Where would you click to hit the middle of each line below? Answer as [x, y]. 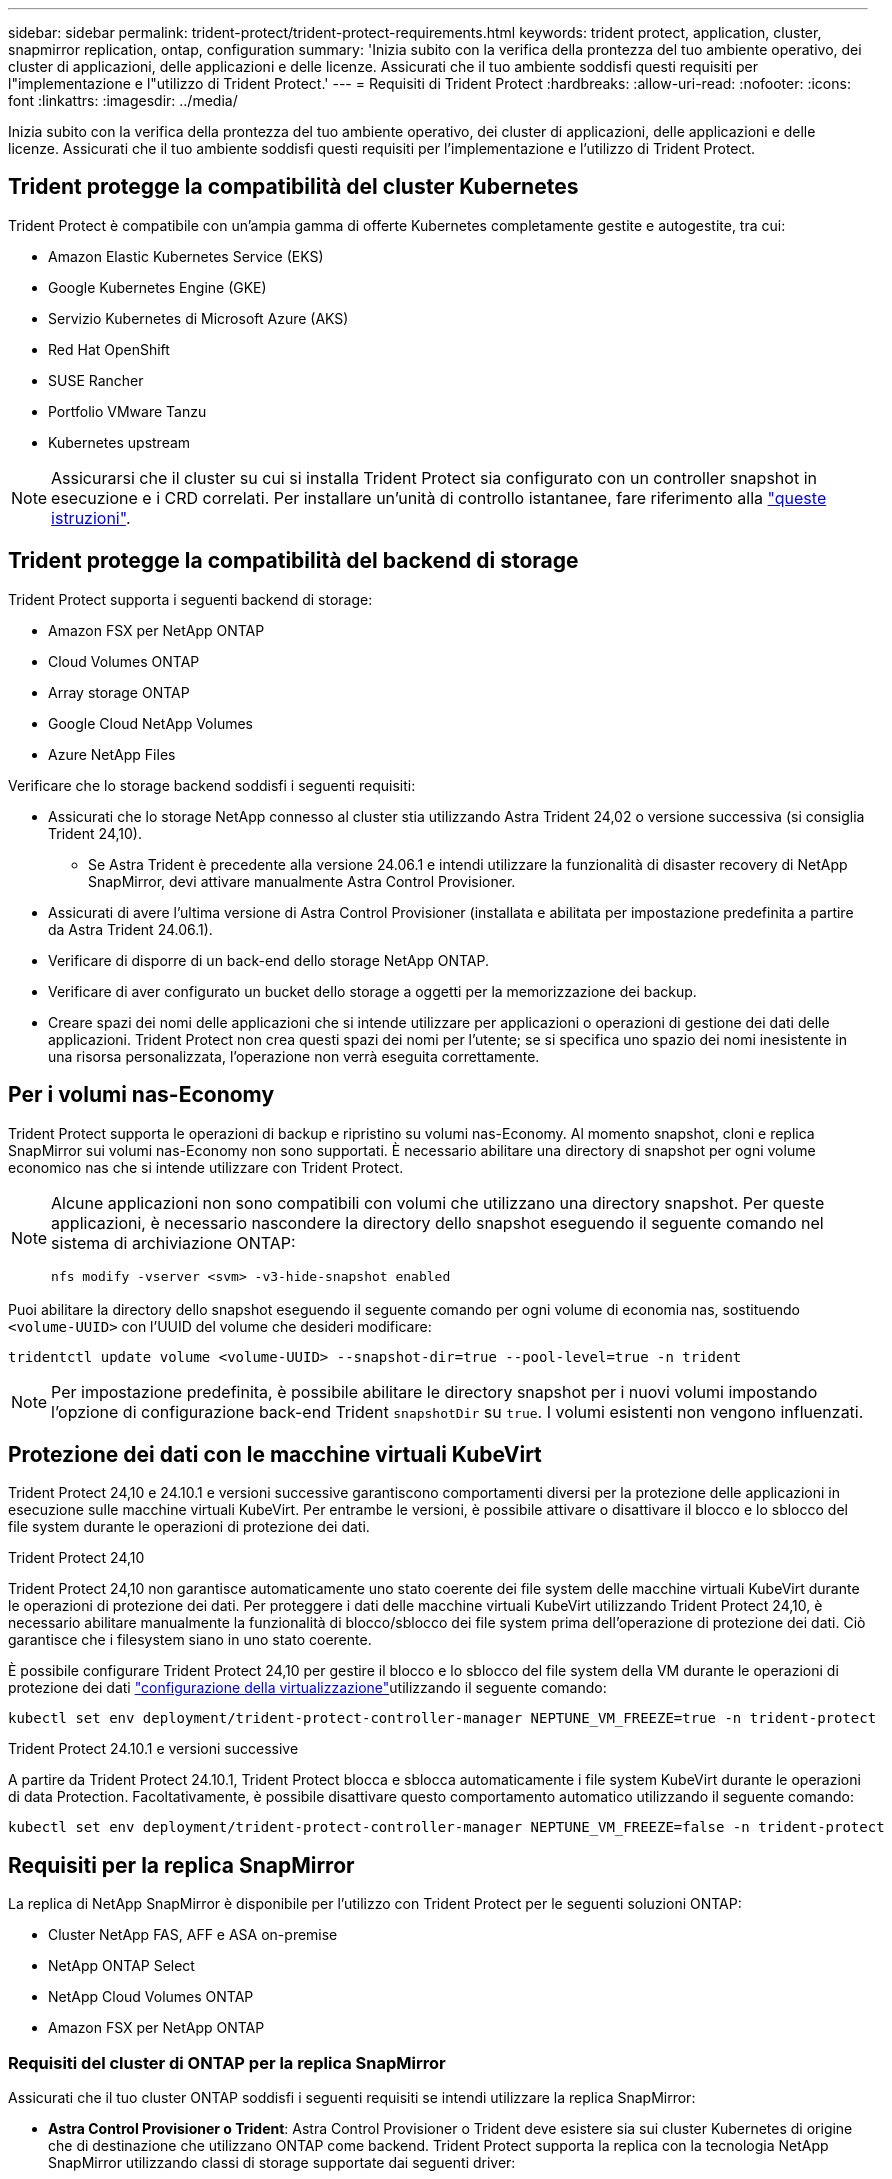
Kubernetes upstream [119, 442]
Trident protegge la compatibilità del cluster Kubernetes [293, 187]
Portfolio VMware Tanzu [127, 411]
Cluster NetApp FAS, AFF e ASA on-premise [193, 1935]
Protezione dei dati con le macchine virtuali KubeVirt [275, 1454]
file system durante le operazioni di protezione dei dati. [189, 1527]
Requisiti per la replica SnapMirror [181, 1865]
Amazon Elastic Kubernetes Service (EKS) [186, 256]
